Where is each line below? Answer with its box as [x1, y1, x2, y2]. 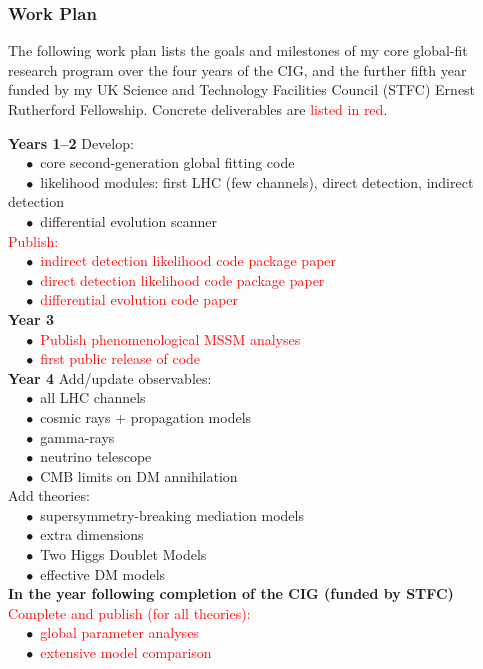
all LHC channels [40, 387, 146, 408]
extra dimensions [40, 524, 144, 545]
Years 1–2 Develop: [8, 132, 134, 153]
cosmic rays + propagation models [40, 406, 252, 427]
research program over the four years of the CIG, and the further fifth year [8, 59, 467, 80]
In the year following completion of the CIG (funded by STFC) [8, 583, 454, 604]
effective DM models [40, 563, 166, 584]
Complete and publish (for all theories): [8, 602, 251, 623]
